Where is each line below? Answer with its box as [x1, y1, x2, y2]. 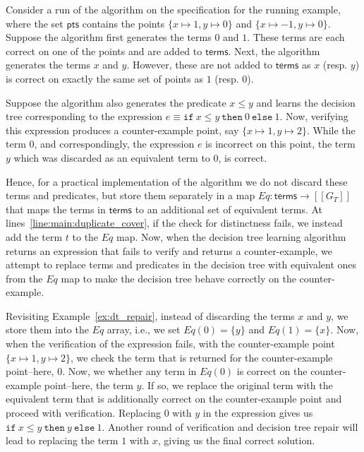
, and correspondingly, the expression [34, 136, 195, 151]
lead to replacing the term [6, 433, 119, 448]
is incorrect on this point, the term [205, 136, 356, 151]
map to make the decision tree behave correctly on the [61, 270, 296, 285]
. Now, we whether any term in [62, 364, 197, 379]
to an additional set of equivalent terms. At [135, 201, 323, 216]
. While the [306, 122, 356, 137]
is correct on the [236, 364, 308, 379]
